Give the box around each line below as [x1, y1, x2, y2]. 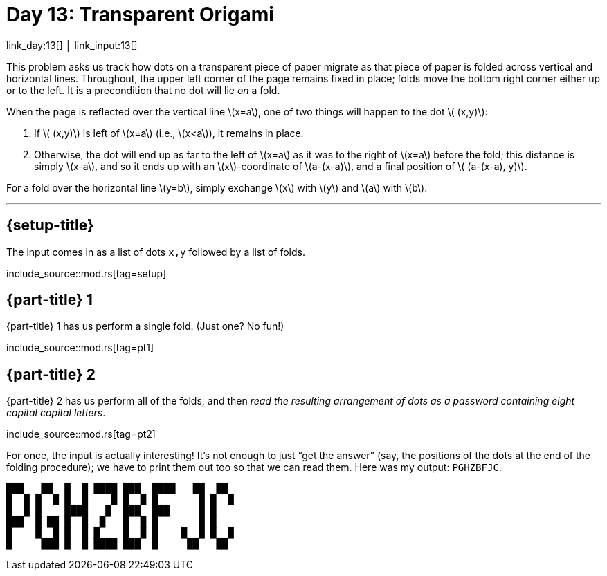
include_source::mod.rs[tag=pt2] [6, 428, 156, 440]
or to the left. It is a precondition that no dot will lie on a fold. [6, 84, 280, 96]
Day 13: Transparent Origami [6, 3, 274, 26]
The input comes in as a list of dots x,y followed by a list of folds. [6, 245, 305, 258]
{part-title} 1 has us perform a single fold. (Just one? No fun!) [6, 320, 284, 333]
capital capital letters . [6, 407, 106, 419]
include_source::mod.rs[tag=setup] [6, 267, 167, 279]
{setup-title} [6, 216, 94, 234]
